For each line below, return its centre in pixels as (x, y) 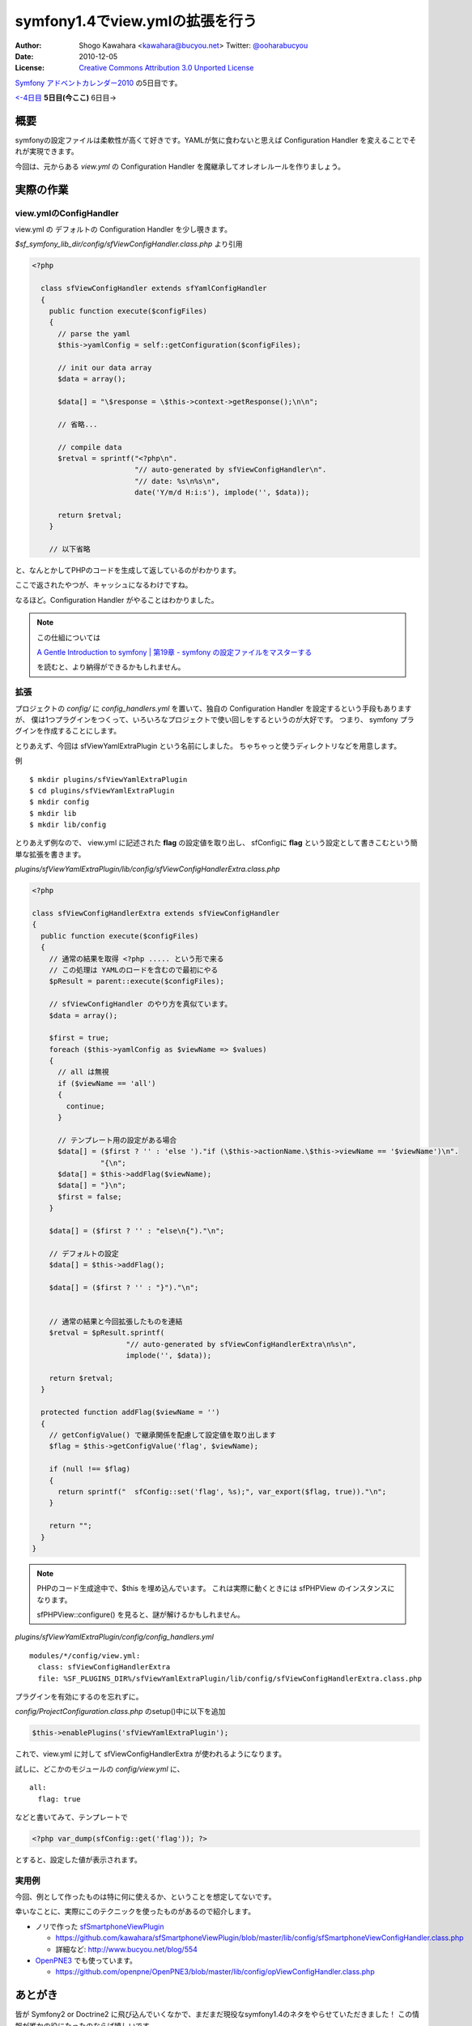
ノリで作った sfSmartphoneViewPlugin (100, 1926)
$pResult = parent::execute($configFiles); (136, 981)
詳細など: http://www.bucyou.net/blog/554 (127, 1949)
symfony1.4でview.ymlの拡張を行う (136, 21)
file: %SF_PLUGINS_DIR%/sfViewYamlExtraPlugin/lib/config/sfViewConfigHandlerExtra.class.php (230, 1678)
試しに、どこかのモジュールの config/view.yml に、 (100, 1769)
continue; (85, 1106)
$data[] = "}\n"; (92, 1186)
